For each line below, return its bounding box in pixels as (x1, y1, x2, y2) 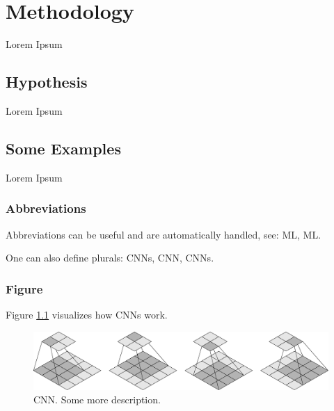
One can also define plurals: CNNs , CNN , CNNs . (6, 250, 214, 265)
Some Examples (6, 137, 121, 159)
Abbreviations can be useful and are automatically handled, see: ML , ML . (6, 227, 321, 241)
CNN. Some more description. (33, 392, 161, 407)
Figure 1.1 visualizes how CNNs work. (6, 307, 168, 321)
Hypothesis (6, 71, 88, 92)
